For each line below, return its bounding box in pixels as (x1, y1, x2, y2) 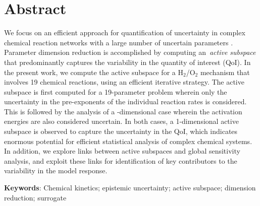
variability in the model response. (4, 165, 108, 176)
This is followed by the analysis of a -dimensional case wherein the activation (4, 106, 242, 116)
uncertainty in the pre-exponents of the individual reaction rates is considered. (4, 96, 247, 107)
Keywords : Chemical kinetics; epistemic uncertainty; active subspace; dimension (4, 182, 256, 193)
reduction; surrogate (4, 192, 67, 202)
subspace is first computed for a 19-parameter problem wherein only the (4, 86, 227, 97)
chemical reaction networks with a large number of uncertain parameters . (4, 37, 233, 47)
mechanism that (200, 66, 250, 77)
